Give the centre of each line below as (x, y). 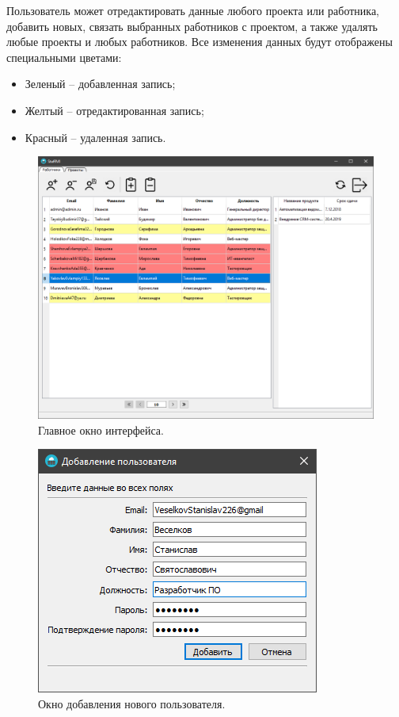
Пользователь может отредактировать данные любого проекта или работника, (193, 10)
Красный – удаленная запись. (95, 137)
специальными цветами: (64, 57)
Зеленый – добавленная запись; (100, 84)
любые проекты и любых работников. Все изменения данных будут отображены (199, 42)
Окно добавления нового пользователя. (132, 703)
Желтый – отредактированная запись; (114, 110)
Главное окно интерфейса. (101, 429)
